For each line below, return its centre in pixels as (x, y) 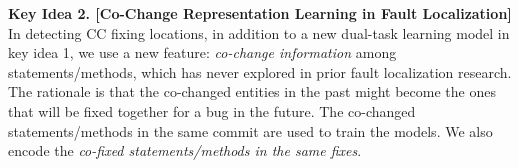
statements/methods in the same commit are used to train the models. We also (250, 130)
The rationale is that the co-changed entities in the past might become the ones (252, 91)
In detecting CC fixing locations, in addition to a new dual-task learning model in (259, 32)
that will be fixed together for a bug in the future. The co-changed (212, 110)
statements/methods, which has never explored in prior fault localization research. (260, 71)
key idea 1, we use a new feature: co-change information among (202, 52)
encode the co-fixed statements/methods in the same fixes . (185, 150)
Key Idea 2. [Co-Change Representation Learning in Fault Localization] (260, 13)
